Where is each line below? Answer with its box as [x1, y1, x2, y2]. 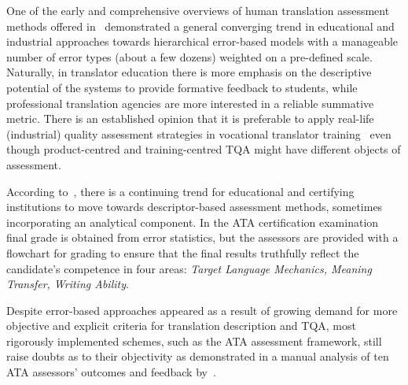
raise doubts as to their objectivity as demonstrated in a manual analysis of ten [6, 348, 389, 365]
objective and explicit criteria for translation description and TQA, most [6, 317, 356, 334]
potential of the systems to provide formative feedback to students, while [6, 79, 358, 95]
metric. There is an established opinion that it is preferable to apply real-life [6, 110, 374, 127]
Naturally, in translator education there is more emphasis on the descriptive [6, 64, 372, 80]
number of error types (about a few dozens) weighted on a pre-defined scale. [6, 48, 373, 65]
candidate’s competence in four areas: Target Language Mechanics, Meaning [6, 260, 372, 276]
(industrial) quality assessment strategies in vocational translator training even [6, 125, 391, 142]
